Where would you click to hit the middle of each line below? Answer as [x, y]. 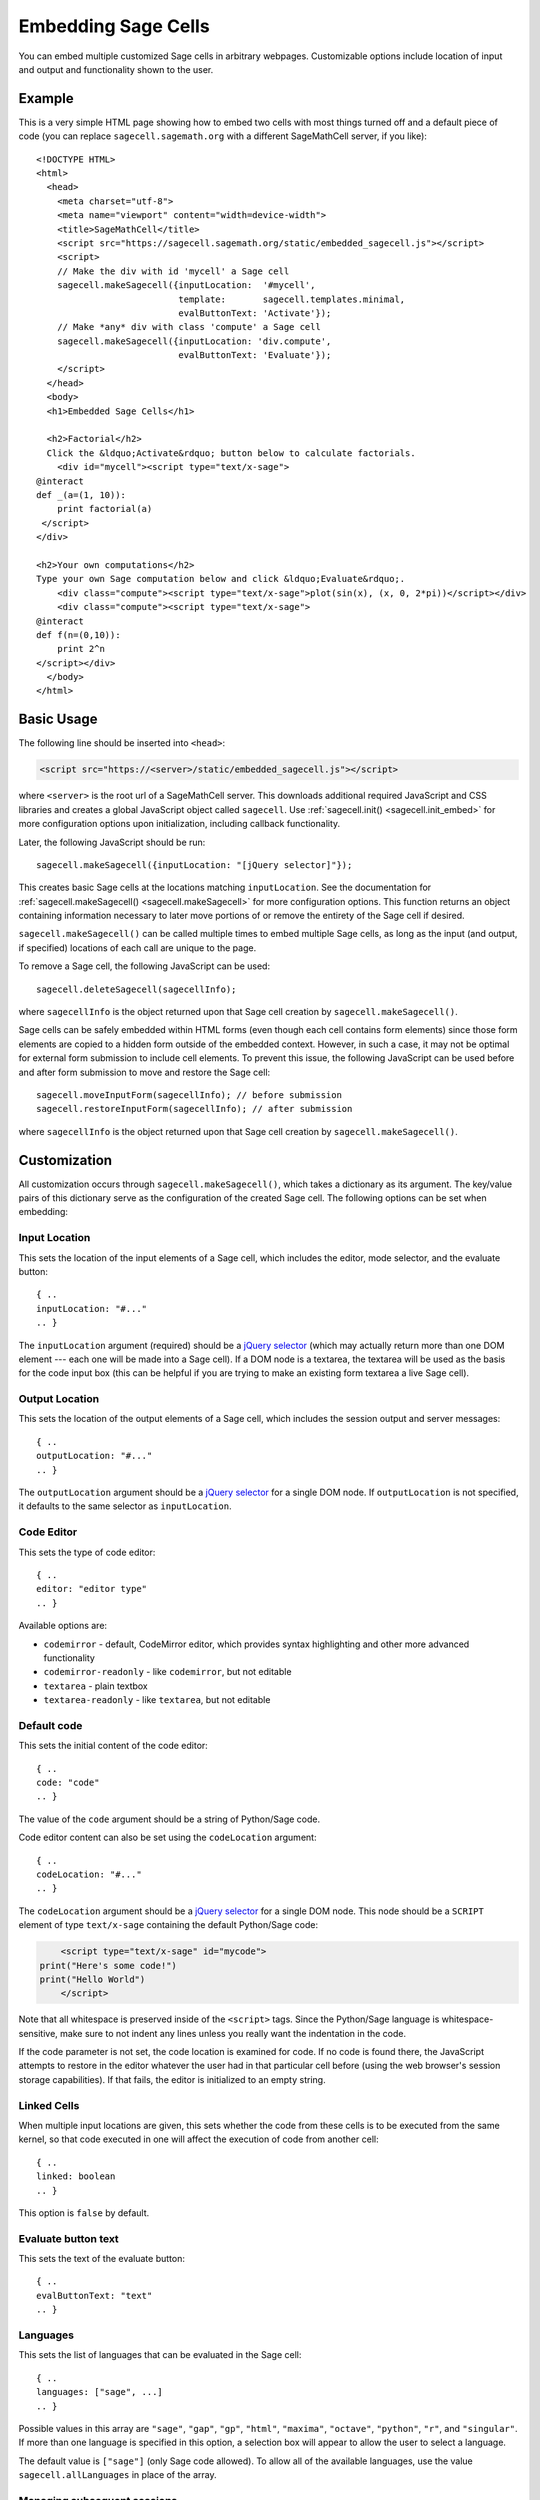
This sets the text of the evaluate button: [101, 2259]
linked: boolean [76, 2176]
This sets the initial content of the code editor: [113, 1746]
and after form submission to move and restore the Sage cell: [144, 1072]
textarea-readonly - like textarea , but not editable [157, 1700]
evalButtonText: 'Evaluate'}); [255, 355]
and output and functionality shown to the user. [116, 69]
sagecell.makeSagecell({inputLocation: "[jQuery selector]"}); [194, 864]
